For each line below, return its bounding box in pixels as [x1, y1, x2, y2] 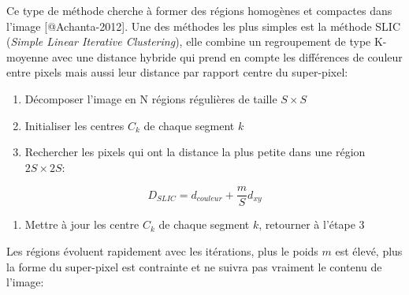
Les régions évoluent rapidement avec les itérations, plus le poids [6, 243, 318, 259]
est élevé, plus [335, 243, 403, 259]
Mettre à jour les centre [24, 216, 139, 233]
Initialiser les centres [24, 117, 125, 133]
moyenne [6, 48, 49, 65]
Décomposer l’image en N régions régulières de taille [24, 90, 277, 106]
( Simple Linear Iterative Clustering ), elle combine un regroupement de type [6, 33, 371, 50]
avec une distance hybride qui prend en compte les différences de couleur [51, 48, 403, 65]
